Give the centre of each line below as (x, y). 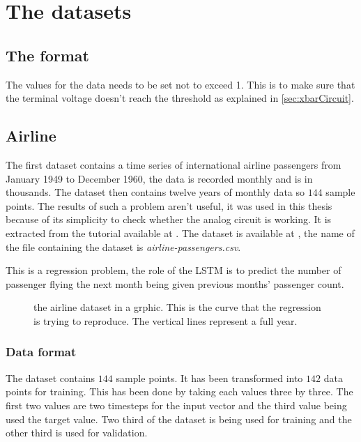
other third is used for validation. (77, 433)
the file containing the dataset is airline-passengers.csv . (123, 246)
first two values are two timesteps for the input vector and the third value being (176, 405)
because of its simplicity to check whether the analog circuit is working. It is (169, 219)
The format (47, 55)
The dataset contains (51, 378)
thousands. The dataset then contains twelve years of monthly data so (155, 192)
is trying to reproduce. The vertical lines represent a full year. (166, 320)
